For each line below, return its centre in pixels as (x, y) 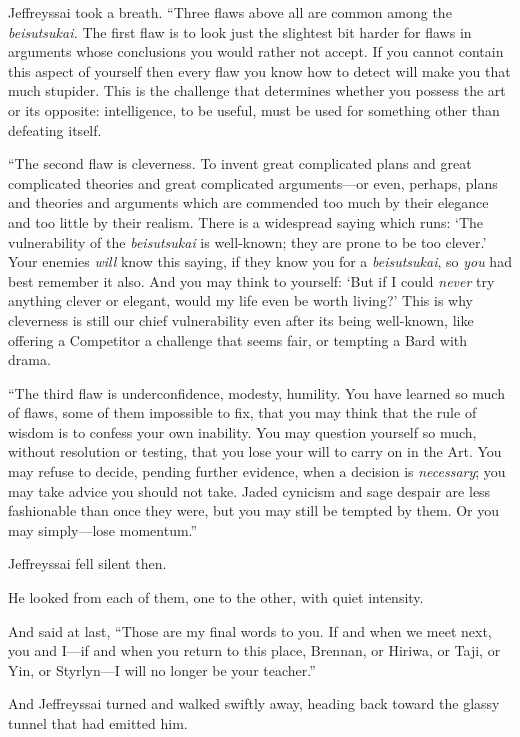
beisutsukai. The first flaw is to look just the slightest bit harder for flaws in (240, 31)
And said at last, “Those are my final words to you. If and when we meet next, (250, 630)
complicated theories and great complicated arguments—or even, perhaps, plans (253, 182)
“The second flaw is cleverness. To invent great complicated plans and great (240, 163)
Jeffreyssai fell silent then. (87, 563)
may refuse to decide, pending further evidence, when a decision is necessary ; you (257, 471)
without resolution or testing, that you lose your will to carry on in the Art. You (255, 451)
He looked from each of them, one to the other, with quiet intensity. (216, 597)
